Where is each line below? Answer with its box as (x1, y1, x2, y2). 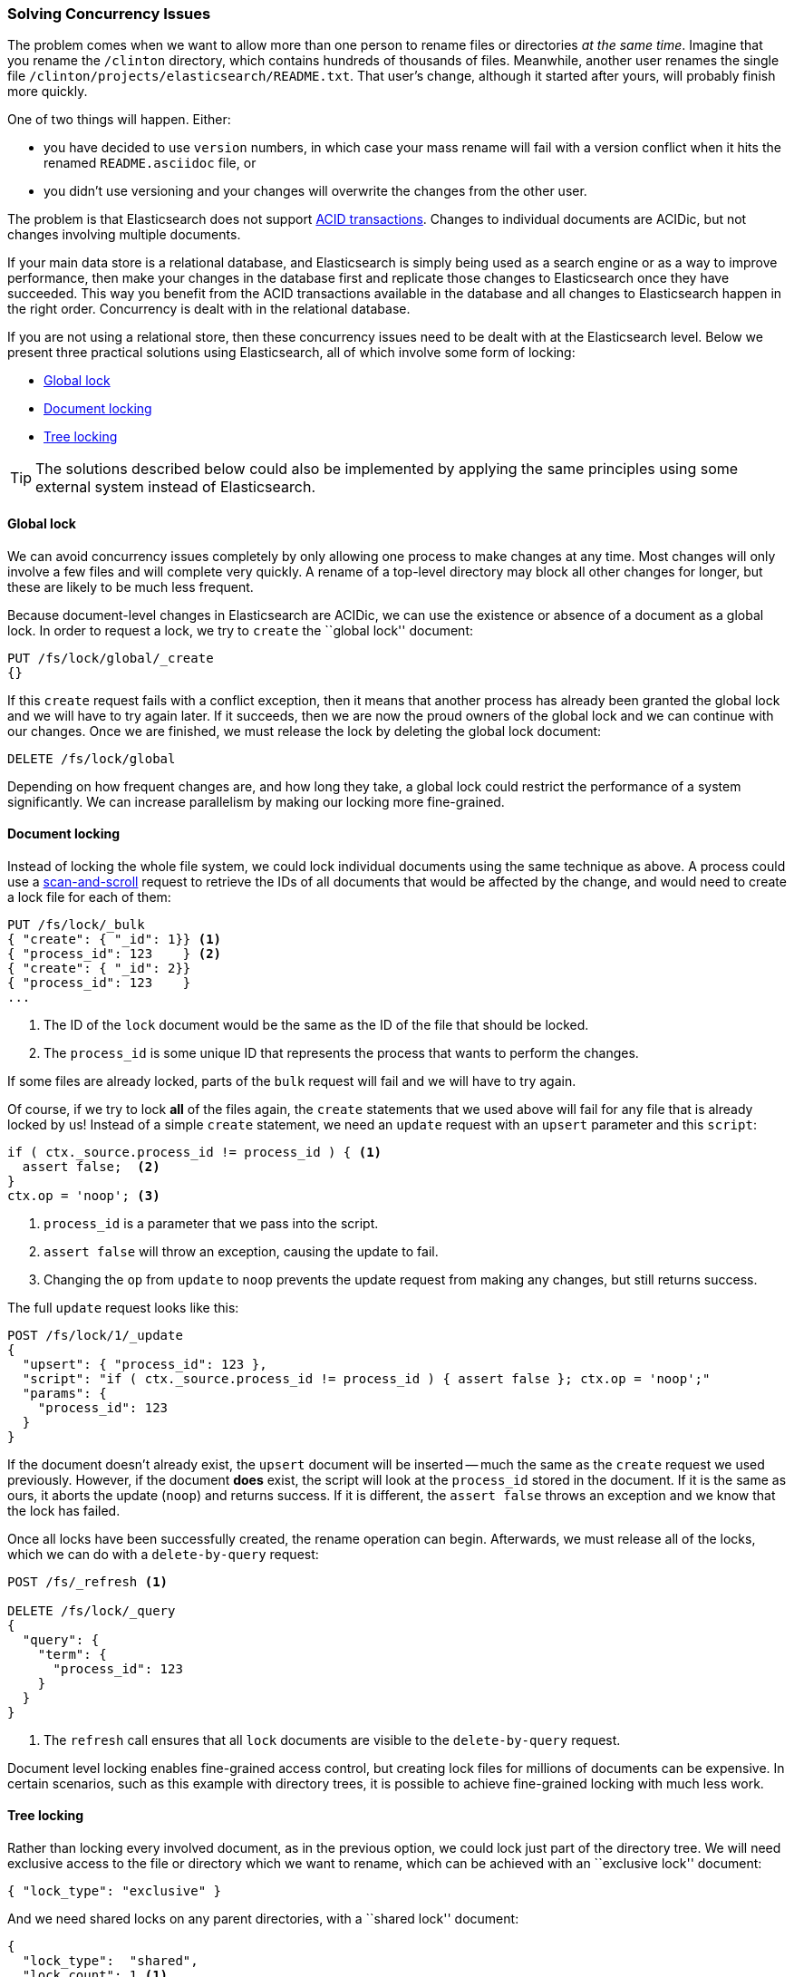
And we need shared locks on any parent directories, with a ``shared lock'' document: (7, 1911, 519, 1927)
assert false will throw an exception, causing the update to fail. (44, 1243, 439, 1259)
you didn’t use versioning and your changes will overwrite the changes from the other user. (44, 183, 587, 199)
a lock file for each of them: (7, 888, 171, 905)
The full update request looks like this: (7, 1299, 239, 1315)
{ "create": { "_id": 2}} (7, 960, 191, 975)
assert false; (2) (22, 1158, 160, 1174)
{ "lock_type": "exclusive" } (7, 1884, 222, 1899)
